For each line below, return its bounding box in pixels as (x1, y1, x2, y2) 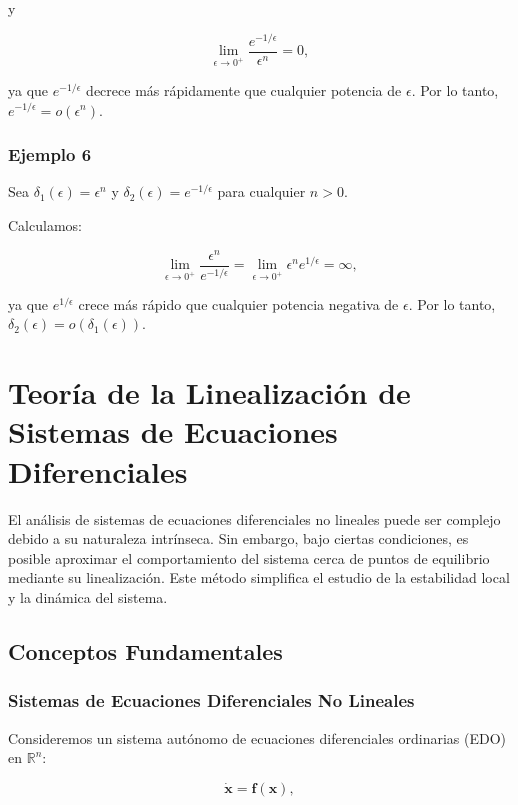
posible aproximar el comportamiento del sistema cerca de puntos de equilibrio (8, 547, 490, 568)
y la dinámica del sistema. (8, 586, 168, 607)
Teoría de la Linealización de (8, 372, 411, 413)
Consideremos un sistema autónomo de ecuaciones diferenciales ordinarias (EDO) (8, 727, 507, 748)
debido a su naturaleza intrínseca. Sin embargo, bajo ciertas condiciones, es (8, 528, 469, 549)
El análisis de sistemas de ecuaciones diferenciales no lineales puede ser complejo (8, 508, 501, 529)
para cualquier (217, 181, 306, 202)
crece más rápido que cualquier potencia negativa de (78, 293, 399, 314)
